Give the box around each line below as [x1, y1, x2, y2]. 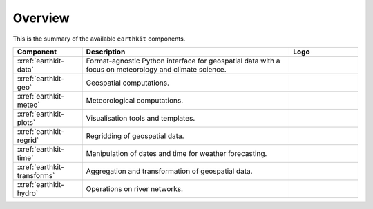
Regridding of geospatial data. [86, 131, 184, 141]
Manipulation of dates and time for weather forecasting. [86, 148, 267, 158]
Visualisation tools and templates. [86, 113, 195, 123]
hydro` [17, 188, 38, 198]
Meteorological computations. [86, 95, 183, 105]
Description [86, 47, 126, 57]
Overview [12, 10, 70, 26]
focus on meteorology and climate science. [86, 64, 227, 74]
